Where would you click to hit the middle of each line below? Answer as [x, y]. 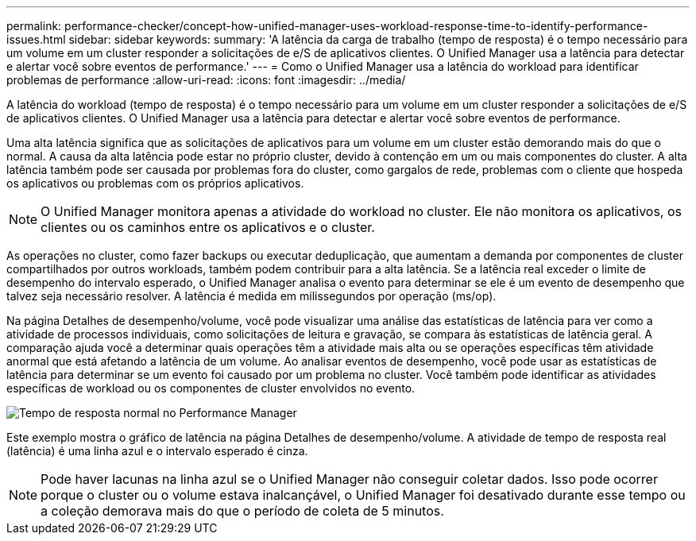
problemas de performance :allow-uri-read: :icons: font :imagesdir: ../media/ [206, 80]
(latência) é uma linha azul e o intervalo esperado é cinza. [157, 451]
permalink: [34, 26]
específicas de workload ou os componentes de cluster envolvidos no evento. [211, 388]
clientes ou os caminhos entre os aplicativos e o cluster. [208, 227]
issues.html [36, 39]
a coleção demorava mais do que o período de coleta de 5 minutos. [242, 511]
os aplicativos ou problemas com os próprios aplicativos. [155, 183]
